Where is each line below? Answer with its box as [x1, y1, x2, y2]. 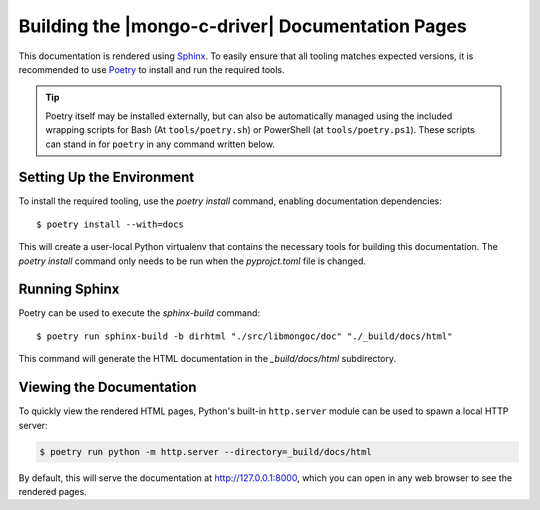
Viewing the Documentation [18, 379, 197, 396]
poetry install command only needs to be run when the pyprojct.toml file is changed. [18, 255, 367, 267]
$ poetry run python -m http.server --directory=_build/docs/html [39, 446, 372, 457]
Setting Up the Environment [18, 169, 195, 186]
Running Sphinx [18, 281, 120, 298]
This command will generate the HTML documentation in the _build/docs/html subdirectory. [18, 353, 397, 365]
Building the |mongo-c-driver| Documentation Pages [18, 15, 467, 37]
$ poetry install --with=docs [36, 218, 185, 230]
